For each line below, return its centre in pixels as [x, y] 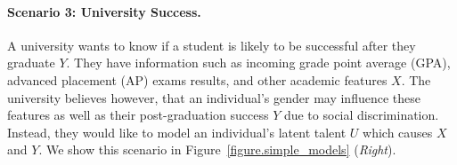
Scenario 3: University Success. [104, 11]
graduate [31, 63]
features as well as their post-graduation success [138, 115]
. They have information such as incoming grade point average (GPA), [258, 63]
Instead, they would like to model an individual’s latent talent [177, 132]
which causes [398, 132]
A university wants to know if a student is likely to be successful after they [212, 45]
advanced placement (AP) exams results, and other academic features [197, 79]
